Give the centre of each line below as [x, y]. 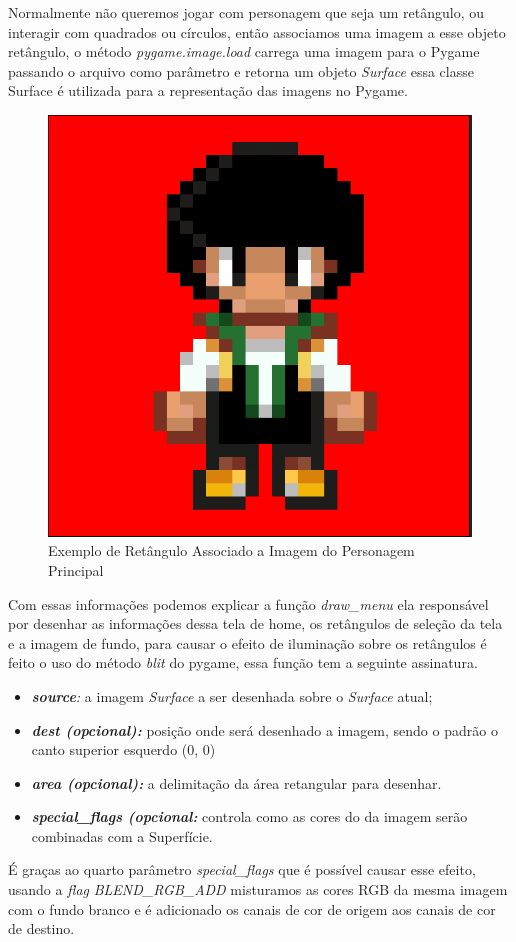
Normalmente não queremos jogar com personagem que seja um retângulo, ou [246, 12]
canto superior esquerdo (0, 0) [123, 749]
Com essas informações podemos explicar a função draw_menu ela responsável [248, 603]
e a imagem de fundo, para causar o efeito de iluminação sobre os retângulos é [247, 642]
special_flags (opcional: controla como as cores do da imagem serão [249, 816]
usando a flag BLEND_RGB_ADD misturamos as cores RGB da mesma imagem [258, 889]
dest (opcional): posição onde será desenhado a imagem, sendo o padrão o [264, 729]
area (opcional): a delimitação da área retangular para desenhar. [236, 782]
